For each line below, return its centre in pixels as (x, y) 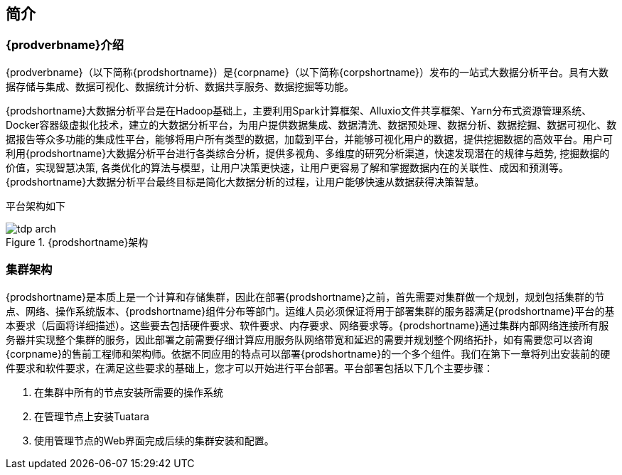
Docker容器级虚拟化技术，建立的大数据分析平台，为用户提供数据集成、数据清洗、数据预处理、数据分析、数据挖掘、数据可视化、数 (311, 124)
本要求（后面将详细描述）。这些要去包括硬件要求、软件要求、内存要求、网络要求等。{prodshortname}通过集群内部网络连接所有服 (307, 325)
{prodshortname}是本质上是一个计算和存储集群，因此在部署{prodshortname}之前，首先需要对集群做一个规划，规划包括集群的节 (305, 297)
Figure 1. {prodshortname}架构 (77, 242)
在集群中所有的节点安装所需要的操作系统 (129, 392)
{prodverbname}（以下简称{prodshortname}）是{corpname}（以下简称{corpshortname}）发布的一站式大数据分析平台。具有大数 (307, 72)
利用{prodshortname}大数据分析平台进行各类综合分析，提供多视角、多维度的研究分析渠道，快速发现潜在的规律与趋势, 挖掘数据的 (308, 153)
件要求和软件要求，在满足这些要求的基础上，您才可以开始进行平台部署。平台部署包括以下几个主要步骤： (250, 368)
